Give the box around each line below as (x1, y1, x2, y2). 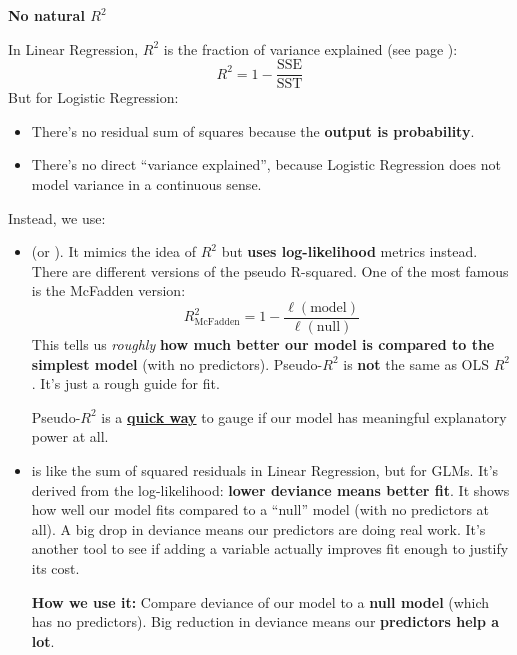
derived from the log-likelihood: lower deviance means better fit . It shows (31, 479, 510, 500)
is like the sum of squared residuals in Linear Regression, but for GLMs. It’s (31, 460, 499, 481)
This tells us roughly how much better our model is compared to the (31, 334, 495, 355)
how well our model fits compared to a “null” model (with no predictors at (31, 499, 490, 520)
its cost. (31, 558, 80, 578)
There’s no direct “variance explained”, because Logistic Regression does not (31, 154, 501, 175)
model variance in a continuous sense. (31, 174, 262, 195)
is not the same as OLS (343, 353, 490, 374)
